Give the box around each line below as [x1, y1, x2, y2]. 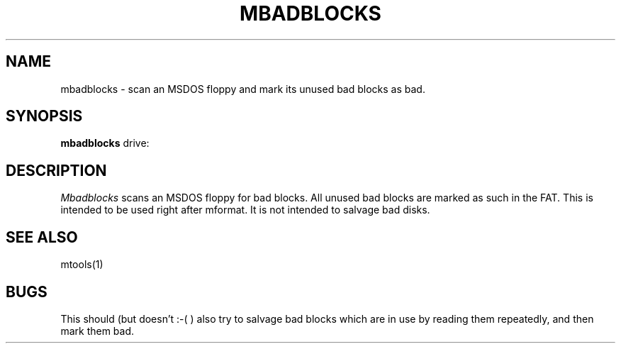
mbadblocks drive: [60, 137, 150, 150]
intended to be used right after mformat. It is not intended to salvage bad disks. [60, 204, 430, 216]
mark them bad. [60, 324, 135, 337]
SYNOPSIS [6, 107, 83, 126]
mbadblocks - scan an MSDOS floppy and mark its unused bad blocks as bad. [60, 82, 425, 95]
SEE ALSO [6, 228, 78, 246]
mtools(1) [60, 258, 103, 271]
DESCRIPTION [6, 161, 107, 179]
